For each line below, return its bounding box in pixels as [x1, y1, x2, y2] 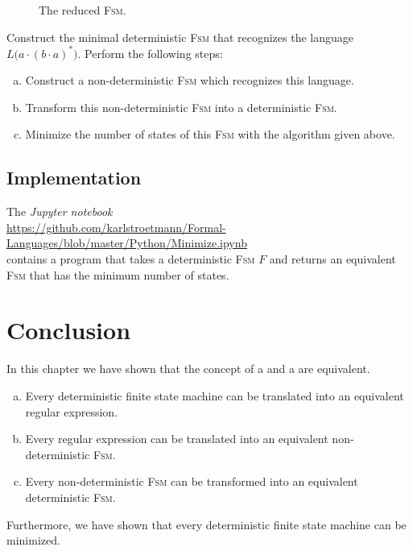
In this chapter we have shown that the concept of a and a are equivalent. [6, 360, 370, 377]
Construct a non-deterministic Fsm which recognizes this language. [25, 72, 354, 89]
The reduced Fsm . [39, 2, 126, 18]
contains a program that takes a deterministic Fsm [6, 251, 255, 267]
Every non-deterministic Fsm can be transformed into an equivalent [25, 473, 358, 490]
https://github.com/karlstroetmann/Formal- [6, 218, 226, 235]
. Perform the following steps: [77, 44, 223, 61]
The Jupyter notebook [6, 203, 113, 220]
